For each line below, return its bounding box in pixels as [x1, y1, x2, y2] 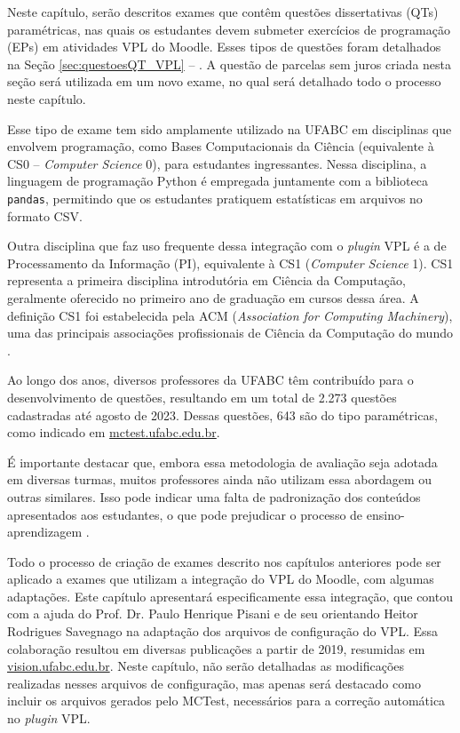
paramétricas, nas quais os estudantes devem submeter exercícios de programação [7, 20, 450, 38]
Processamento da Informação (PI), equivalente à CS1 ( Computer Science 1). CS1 [7, 253, 454, 272]
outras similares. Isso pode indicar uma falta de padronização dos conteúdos [7, 487, 421, 506]
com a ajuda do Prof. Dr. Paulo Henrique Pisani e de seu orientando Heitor [7, 604, 418, 623]
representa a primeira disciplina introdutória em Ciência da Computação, [7, 271, 406, 290]
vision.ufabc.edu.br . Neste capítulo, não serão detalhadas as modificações [7, 657, 405, 675]
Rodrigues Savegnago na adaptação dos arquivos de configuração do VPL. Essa [7, 622, 439, 641]
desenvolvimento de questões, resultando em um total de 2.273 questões [7, 387, 397, 406]
